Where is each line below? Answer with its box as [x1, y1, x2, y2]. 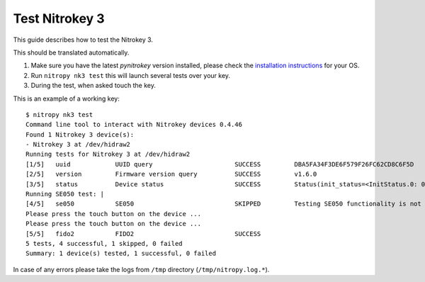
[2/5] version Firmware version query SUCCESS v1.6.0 [25, 170, 317, 179]
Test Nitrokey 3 [13, 11, 106, 26]
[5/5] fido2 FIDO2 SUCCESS [25, 230, 261, 237]
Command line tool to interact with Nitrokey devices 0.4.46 [25, 120, 242, 129]
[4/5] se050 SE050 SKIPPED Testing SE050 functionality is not [25, 200, 421, 208]
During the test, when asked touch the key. [30, 81, 156, 90]
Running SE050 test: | [25, 190, 105, 198]
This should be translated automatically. [13, 48, 130, 57]
